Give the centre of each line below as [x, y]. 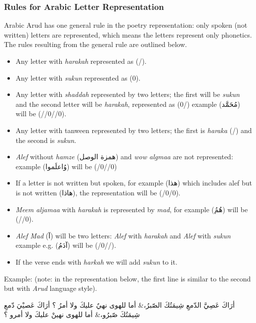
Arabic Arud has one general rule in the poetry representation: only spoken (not [126, 25]
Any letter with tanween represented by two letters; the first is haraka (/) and [134, 130]
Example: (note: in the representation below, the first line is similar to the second [128, 278]
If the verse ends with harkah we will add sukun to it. [96, 261]
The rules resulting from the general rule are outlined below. [96, 44]
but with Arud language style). [51, 288]
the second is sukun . [46, 140]
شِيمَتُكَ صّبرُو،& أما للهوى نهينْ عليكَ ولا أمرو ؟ [72, 314]
